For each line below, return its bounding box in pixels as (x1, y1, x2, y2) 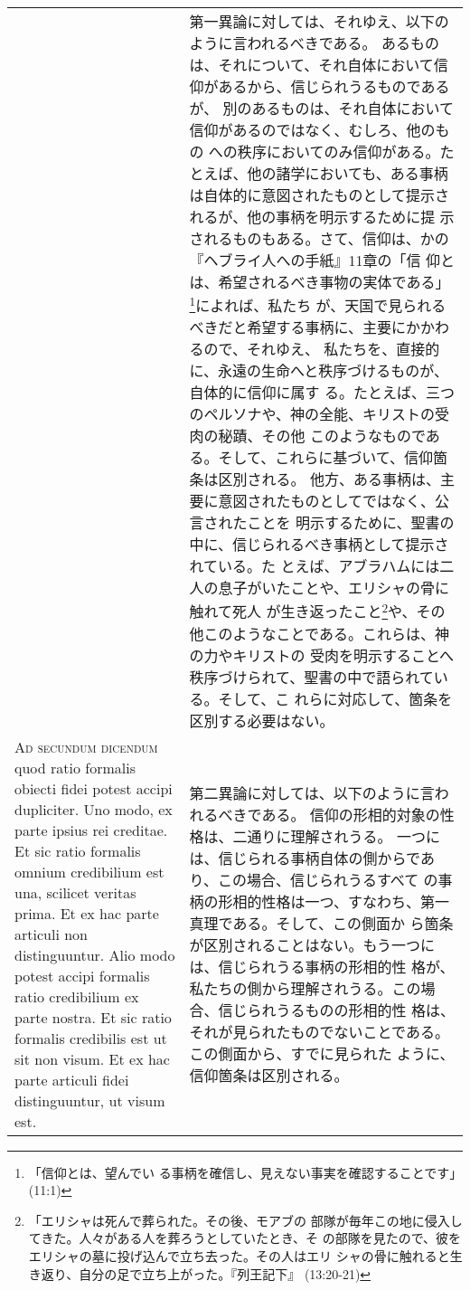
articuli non (14, 923, 88, 944)
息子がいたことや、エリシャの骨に (218, 577, 450, 599)
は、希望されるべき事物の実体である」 (189, 271, 450, 292)
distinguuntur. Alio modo (14, 944, 175, 965)
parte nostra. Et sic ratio (14, 1006, 172, 1028)
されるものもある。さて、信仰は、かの (189, 228, 449, 249)
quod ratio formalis (14, 756, 136, 778)
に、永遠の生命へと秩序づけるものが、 (189, 360, 448, 382)
